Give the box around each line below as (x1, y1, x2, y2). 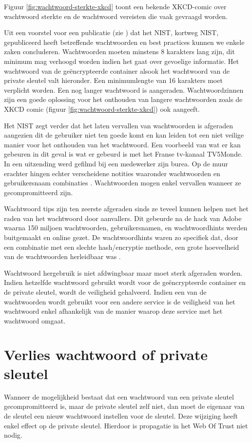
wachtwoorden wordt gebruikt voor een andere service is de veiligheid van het (4, 296, 235, 306)
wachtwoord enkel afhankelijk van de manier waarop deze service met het (4, 306, 223, 316)
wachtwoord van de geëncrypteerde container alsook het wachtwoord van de (4, 65, 230, 76)
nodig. (4, 430, 22, 440)
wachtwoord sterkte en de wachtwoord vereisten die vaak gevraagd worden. (4, 11, 228, 21)
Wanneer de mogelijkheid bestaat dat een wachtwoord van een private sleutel (4, 391, 234, 402)
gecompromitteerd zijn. (4, 187, 73, 197)
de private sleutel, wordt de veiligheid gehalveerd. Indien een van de (4, 287, 207, 297)
